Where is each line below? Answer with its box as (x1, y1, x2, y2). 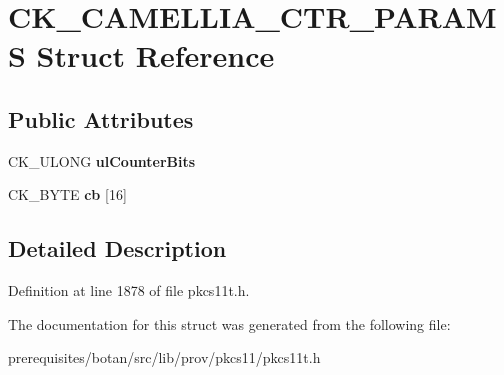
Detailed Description (8, 233, 227, 264)
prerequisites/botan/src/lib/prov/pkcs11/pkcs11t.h (8, 347, 321, 368)
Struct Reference (36, 35, 275, 76)
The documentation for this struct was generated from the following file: (8, 313, 451, 334)
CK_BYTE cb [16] (8, 184, 127, 205)
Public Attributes (8, 103, 194, 134)
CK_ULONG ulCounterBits (8, 150, 196, 171)
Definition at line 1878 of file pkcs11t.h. (8, 280, 250, 301)
